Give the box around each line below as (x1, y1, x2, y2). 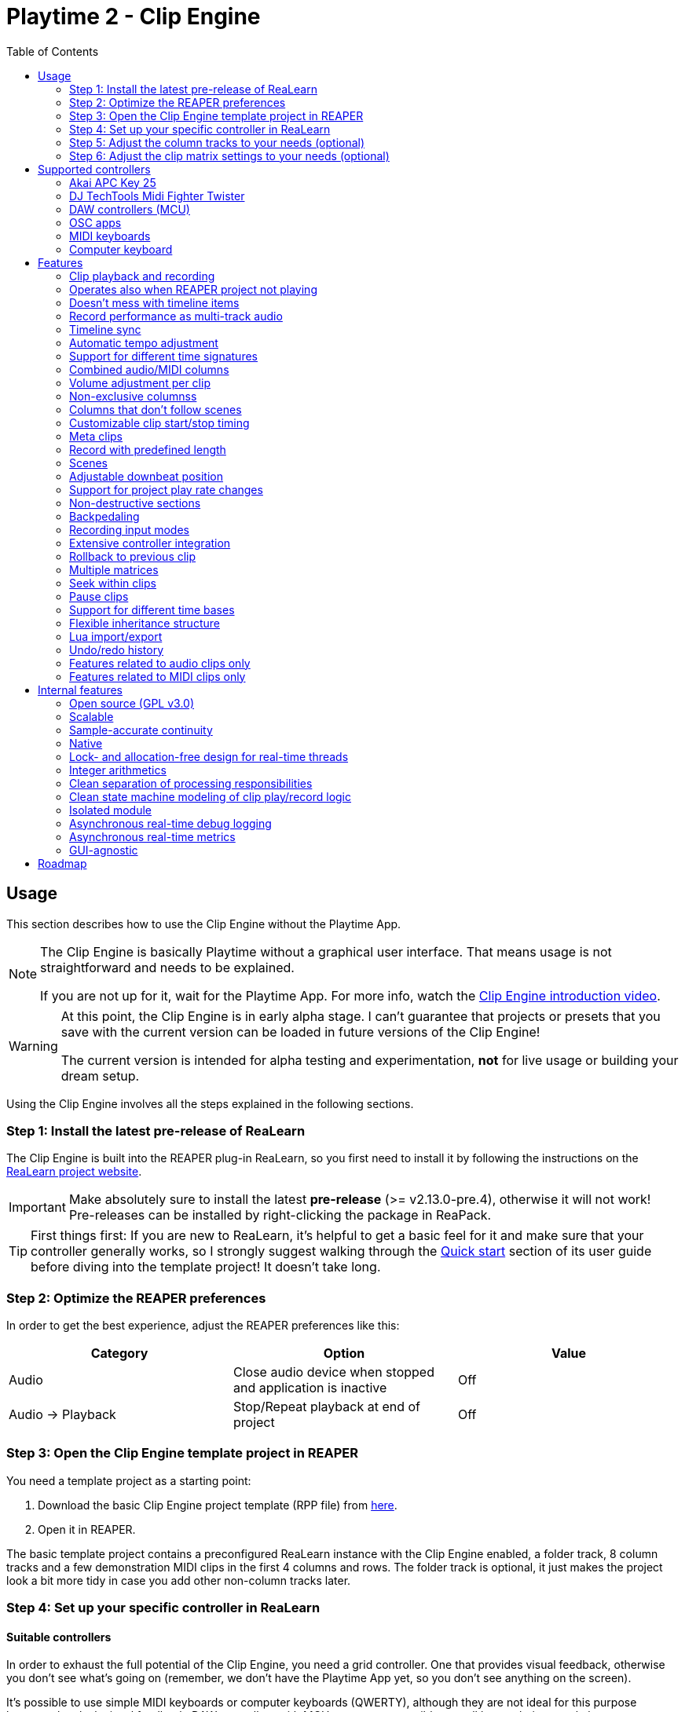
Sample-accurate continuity (69, 722, 213, 737)
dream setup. (60, 1067, 140, 1084)
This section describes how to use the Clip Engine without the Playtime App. (6, 916, 401, 931)
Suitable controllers (6, 1630, 112, 1644)
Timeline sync (69, 322, 141, 336)
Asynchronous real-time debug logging (69, 816, 272, 830)
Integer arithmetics (69, 763, 167, 777)
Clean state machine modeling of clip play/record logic (69, 789, 352, 803)
